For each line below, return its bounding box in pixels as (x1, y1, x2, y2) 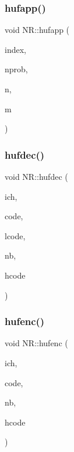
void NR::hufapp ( (5, 24, 70, 36)
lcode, (5, 229, 26, 242)
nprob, (5, 63, 28, 75)
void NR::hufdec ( (5, 170, 68, 182)
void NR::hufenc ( (5, 337, 68, 349)
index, (5, 43, 26, 55)
